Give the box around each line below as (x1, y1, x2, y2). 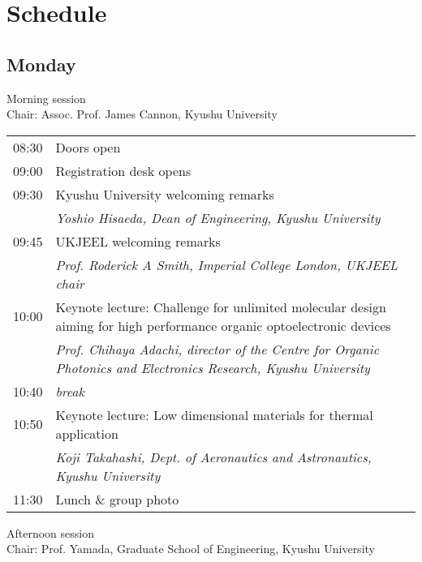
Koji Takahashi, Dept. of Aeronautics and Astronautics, (55, 447, 372, 466)
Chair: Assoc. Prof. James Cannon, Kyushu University (6, 105, 278, 122)
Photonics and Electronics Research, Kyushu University (55, 358, 370, 377)
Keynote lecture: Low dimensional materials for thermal (55, 405, 373, 424)
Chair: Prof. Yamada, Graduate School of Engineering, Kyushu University (6, 540, 375, 557)
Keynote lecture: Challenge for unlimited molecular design (55, 297, 386, 316)
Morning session (6, 89, 86, 106)
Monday (6, 51, 76, 76)
